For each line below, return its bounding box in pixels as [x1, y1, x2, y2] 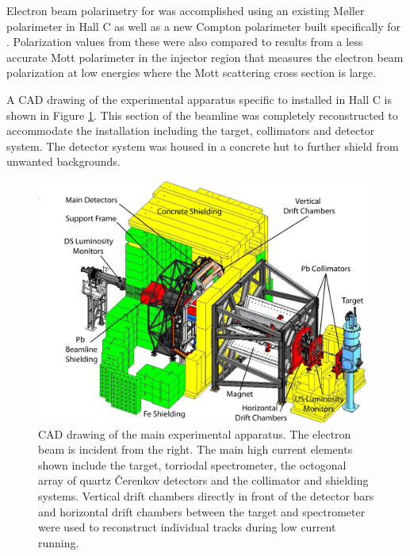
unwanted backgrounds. [6, 153, 121, 170]
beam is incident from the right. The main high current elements [38, 441, 353, 458]
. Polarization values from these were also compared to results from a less [6, 33, 363, 50]
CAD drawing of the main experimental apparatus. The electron [38, 425, 351, 442]
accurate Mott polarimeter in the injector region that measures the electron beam [6, 48, 404, 65]
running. [38, 534, 79, 550]
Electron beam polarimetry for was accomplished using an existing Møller [6, 2, 365, 18]
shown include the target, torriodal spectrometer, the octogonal [38, 456, 347, 473]
